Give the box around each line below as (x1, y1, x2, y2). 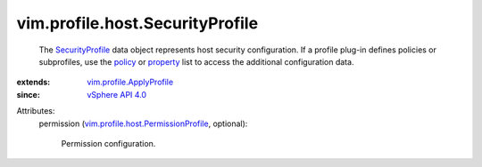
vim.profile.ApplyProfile (87, 76, 174, 88)
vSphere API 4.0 (87, 89, 147, 99)
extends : (16, 76, 51, 88)
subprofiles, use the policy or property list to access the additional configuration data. (38, 56, 354, 67)
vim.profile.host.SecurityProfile (16, 13, 259, 33)
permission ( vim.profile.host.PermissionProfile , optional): (38, 118, 248, 129)
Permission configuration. (61, 138, 156, 148)
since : (16, 89, 40, 99)
